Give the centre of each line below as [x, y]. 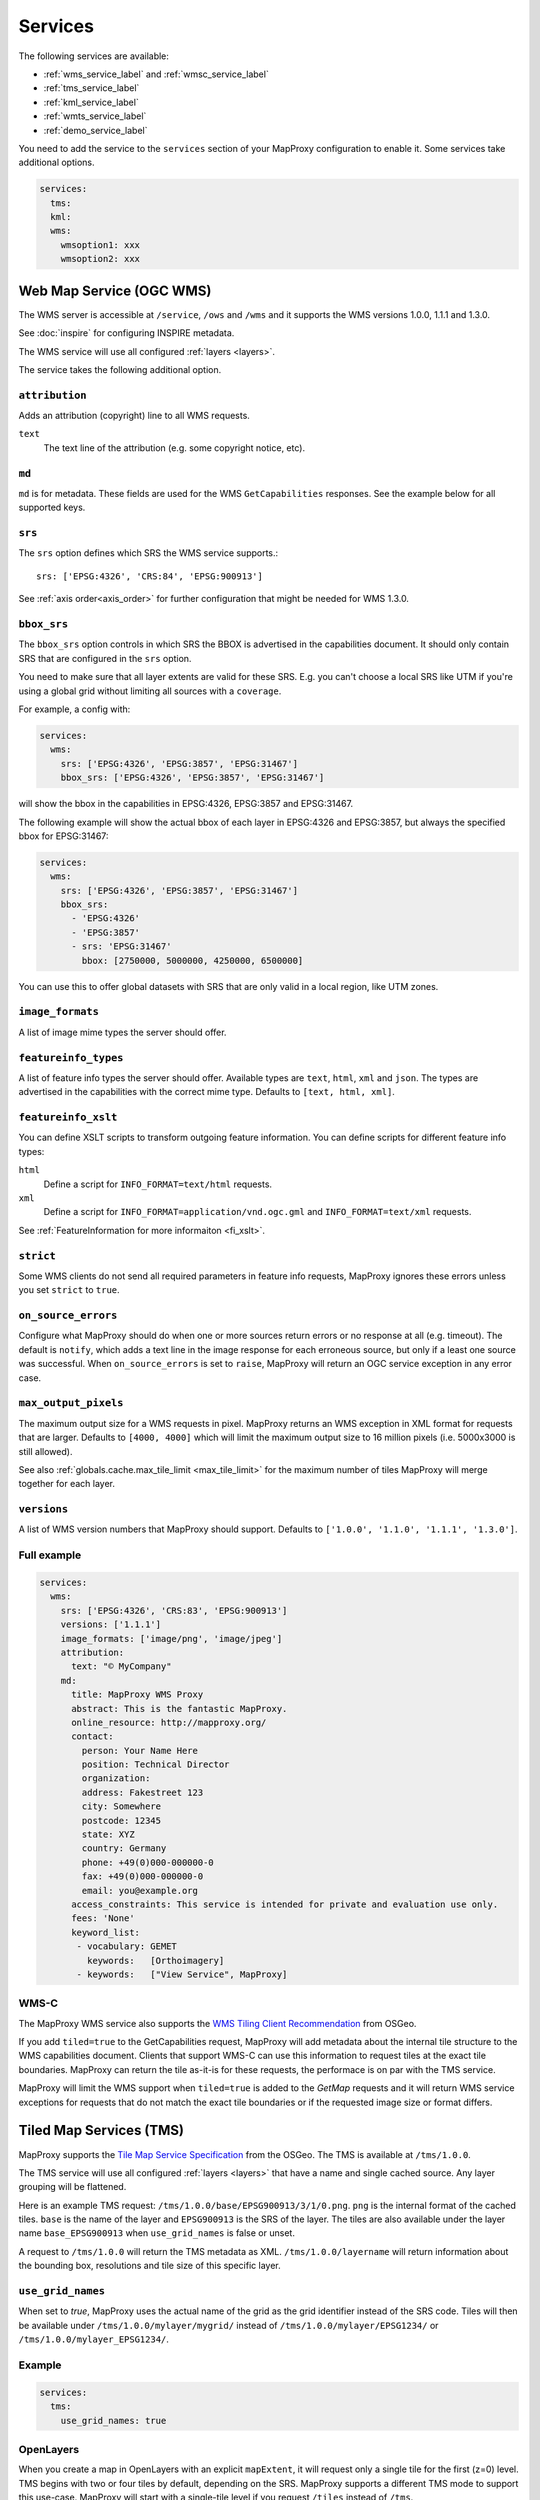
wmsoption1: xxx [100, 244]
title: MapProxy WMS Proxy [137, 1694]
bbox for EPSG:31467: [63, 836]
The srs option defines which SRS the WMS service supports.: [148, 553]
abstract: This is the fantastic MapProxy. [179, 1708]
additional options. [56, 162]
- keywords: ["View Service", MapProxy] [182, 1974]
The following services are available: [94, 56]
